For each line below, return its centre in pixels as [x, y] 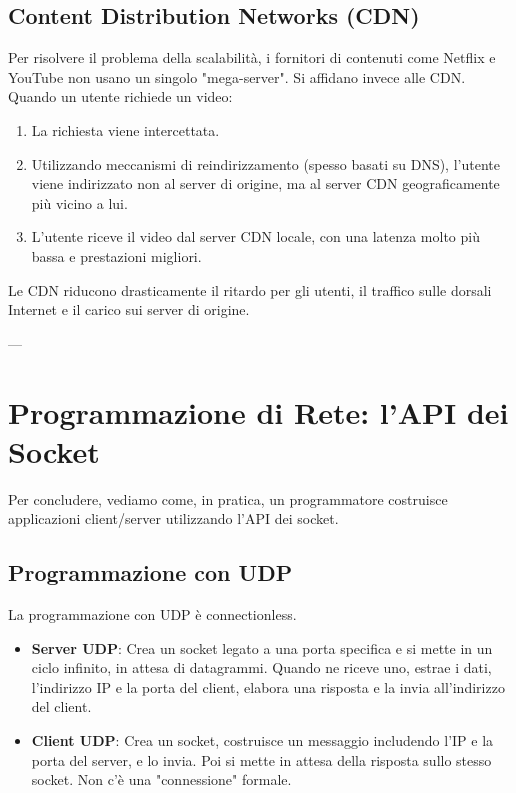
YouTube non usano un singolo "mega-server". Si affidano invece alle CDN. [237, 76]
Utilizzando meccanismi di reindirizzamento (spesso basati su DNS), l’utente [265, 163]
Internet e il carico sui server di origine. [129, 309]
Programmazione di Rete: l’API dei [258, 411]
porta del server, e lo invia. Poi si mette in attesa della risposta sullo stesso [261, 759]
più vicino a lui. [79, 202]
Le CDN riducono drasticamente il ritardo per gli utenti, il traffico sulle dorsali [250, 289]
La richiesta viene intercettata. [125, 129]
